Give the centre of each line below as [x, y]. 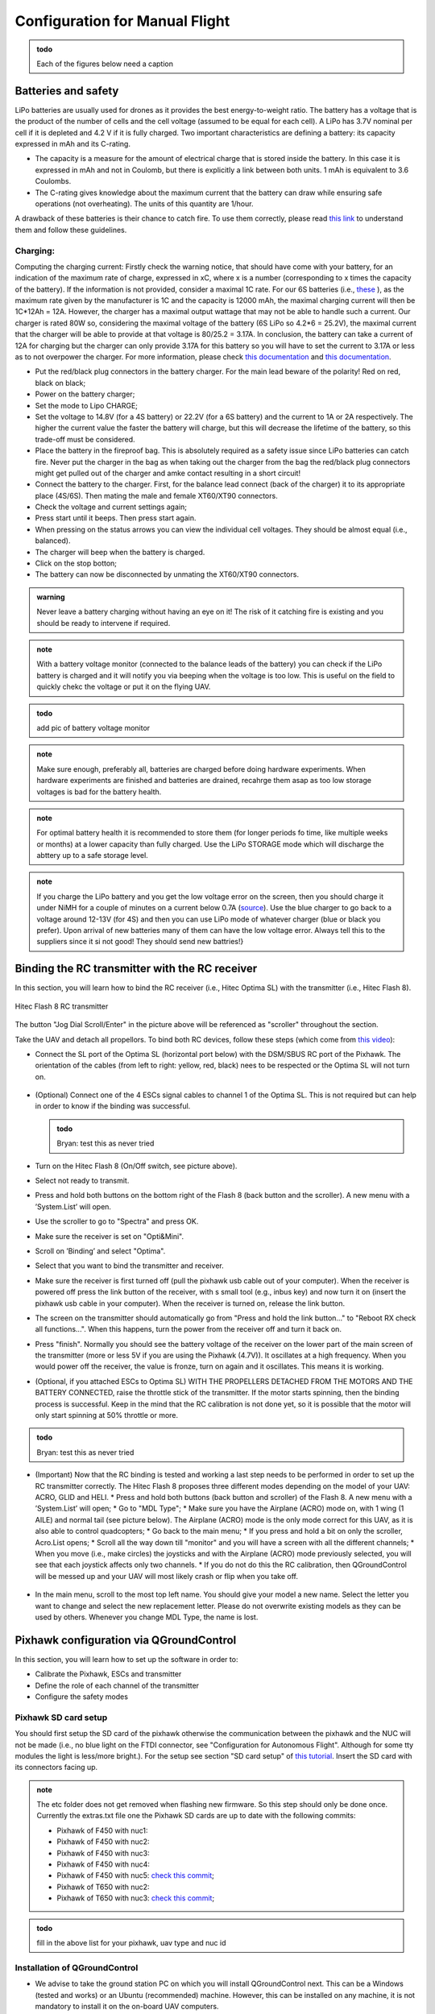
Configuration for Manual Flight [122, 21]
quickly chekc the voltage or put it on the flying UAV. [124, 687]
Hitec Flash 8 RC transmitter [62, 1006]
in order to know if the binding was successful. [113, 1106]
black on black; [60, 383]
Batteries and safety [67, 91]
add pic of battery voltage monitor [93, 727]
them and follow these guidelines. [71, 230]
